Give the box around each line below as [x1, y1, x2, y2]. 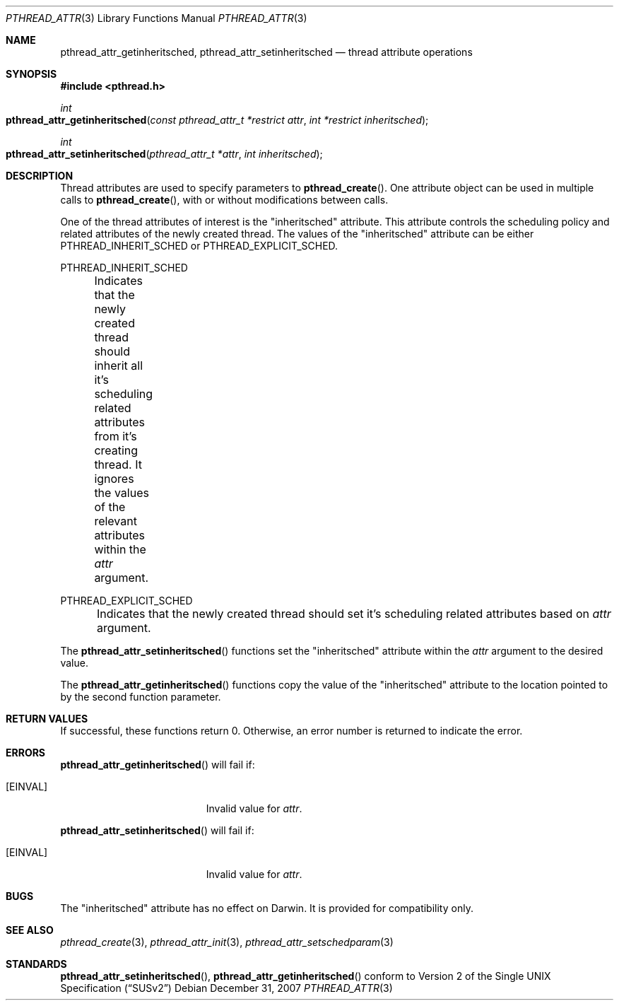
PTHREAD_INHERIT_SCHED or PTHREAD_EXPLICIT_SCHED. [60, 240, 338, 252]
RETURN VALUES [6, 713, 88, 725]
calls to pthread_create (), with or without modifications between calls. [60, 194, 389, 206]
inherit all [94, 358, 143, 373]
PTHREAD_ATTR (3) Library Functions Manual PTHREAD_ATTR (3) [6, 12, 307, 24]
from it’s [94, 429, 137, 443]
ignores [94, 472, 134, 486]
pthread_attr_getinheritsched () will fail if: [60, 759, 255, 771]
